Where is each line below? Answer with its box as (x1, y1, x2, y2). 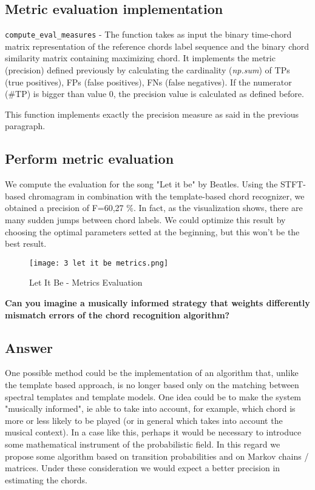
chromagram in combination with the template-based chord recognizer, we (28, 189, 305, 202)
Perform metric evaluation (5, 149, 174, 168)
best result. (5, 237, 47, 250)
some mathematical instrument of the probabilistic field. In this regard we (5, 437, 280, 450)
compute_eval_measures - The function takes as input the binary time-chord (5, 28, 292, 41)
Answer (5, 338, 53, 357)
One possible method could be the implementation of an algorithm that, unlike (5, 366, 299, 379)
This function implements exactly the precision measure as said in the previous (5, 107, 299, 120)
